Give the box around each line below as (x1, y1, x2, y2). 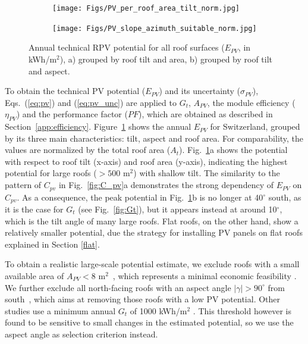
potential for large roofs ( (5, 167, 97, 179)
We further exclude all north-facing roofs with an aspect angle (5, 281, 231, 293)
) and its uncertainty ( (159, 85, 241, 97)
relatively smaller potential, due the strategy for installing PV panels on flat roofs (5, 226, 303, 239)
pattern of (5, 179, 42, 191)
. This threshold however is (193, 304, 292, 317)
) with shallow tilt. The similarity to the (133, 167, 280, 179)
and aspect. (29, 64, 70, 77)
